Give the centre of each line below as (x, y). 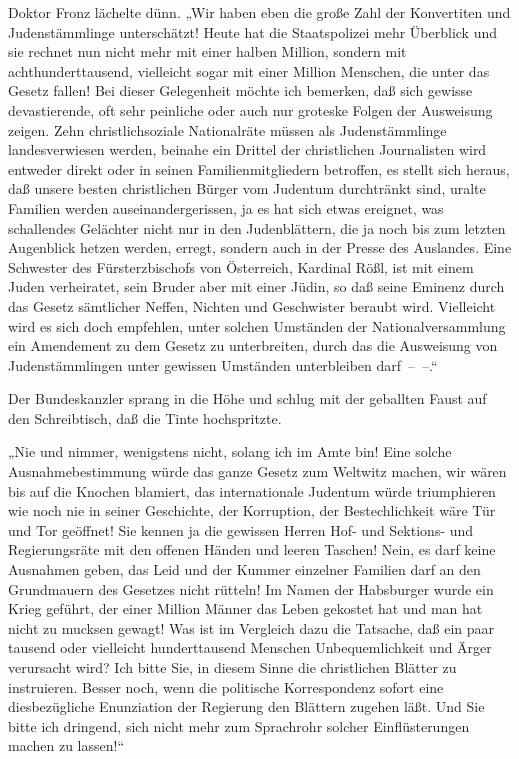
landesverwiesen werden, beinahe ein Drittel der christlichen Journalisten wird (247, 149)
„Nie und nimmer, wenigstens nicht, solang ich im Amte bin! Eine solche (230, 451)
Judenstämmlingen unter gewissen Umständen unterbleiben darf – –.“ (223, 364)
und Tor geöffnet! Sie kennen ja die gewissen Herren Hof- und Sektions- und (241, 529)
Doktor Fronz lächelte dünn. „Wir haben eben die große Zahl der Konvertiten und (259, 12)
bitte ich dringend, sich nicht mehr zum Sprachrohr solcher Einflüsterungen (239, 725)
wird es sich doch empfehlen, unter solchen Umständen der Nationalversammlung (257, 325)
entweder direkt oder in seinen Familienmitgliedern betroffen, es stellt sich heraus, (259, 168)
